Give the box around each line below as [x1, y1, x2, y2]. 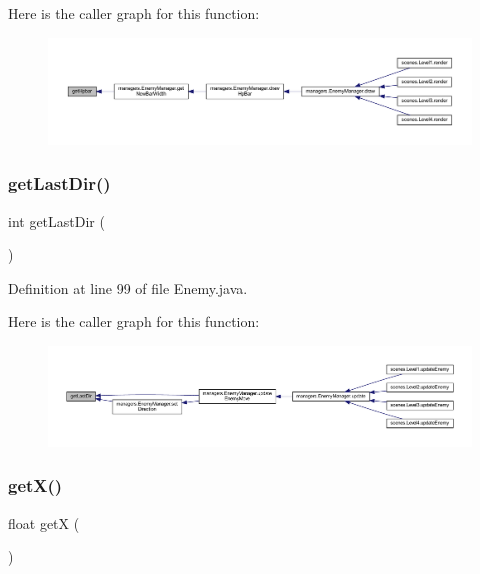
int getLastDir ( [8, 210, 105, 231]
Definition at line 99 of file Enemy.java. [8, 277, 248, 298]
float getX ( [8, 512, 80, 533]
